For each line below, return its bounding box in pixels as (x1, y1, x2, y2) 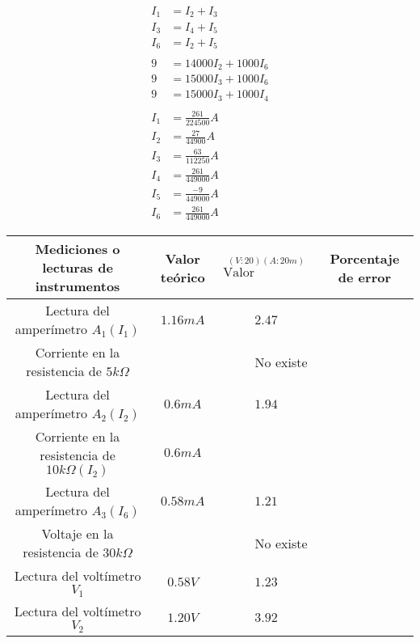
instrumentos (35, 277, 120, 296)
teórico (160, 267, 205, 286)
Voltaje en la (41, 524, 114, 544)
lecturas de (42, 258, 113, 277)
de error (338, 267, 391, 286)
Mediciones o (35, 239, 120, 259)
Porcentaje (330, 248, 400, 268)
